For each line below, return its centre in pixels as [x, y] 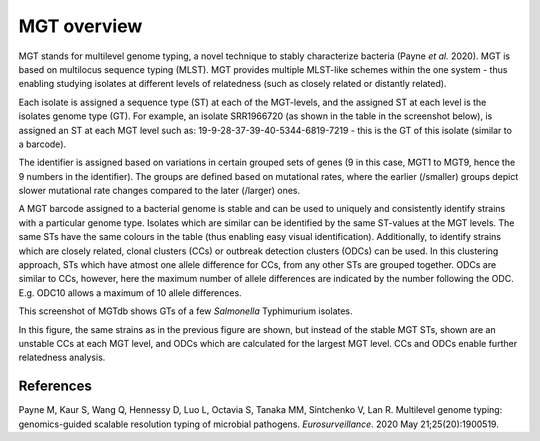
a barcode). [42, 144]
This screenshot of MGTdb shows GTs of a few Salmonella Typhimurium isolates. [186, 311]
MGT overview [80, 26]
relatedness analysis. [62, 357]
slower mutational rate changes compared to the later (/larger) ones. [159, 191]
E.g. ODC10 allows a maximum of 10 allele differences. [130, 292]
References [55, 386]
